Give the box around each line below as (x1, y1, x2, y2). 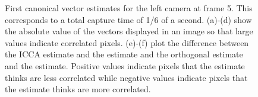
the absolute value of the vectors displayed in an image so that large (5, 25, 253, 37)
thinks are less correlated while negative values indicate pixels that (5, 71, 248, 83)
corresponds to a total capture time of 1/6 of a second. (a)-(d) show (5, 13, 252, 25)
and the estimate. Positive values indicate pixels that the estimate (5, 59, 245, 72)
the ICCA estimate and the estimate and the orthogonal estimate (5, 48, 243, 60)
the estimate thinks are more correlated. (5, 83, 151, 95)
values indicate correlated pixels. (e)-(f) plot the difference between (5, 36, 249, 48)
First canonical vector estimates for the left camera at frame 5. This (5, 2, 253, 14)
